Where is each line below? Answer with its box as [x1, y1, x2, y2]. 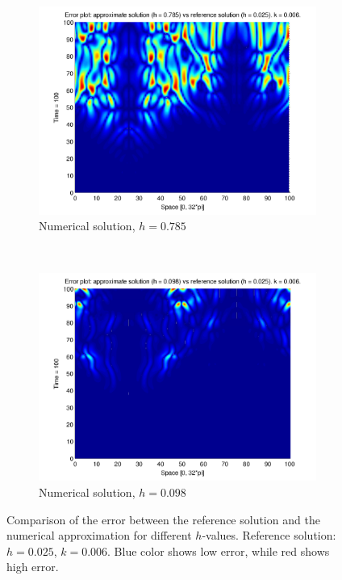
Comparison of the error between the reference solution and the [6, 511, 320, 527]
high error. [6, 558, 59, 575]
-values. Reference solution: [202, 527, 336, 544]
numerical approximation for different [6, 527, 192, 544]
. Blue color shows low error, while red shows [107, 542, 330, 559]
